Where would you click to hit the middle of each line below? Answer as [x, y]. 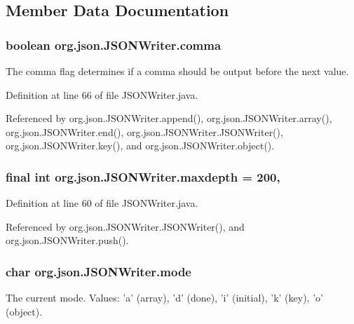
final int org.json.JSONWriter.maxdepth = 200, [143, 176]
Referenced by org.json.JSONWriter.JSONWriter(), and [125, 226]
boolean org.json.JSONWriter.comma [114, 45]
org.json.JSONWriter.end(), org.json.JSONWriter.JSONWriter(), [144, 131]
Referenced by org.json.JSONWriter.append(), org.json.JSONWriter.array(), [169, 118]
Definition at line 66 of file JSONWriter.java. [102, 94]
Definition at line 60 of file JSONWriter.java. [102, 203]
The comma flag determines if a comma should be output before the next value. [177, 71]
